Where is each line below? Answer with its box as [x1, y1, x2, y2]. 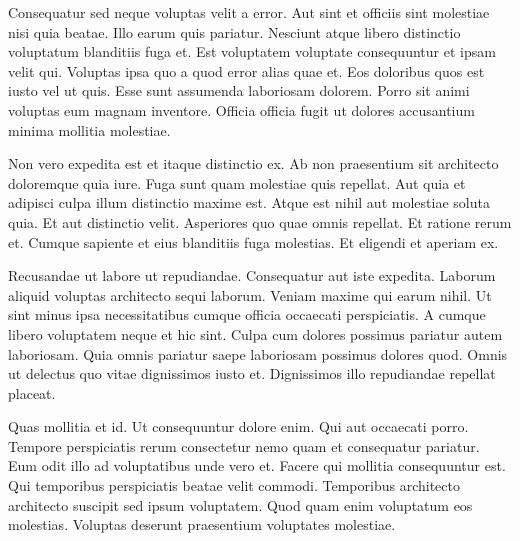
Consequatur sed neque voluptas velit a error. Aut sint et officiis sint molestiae [8, 2, 490, 22]
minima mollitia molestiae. [8, 119, 171, 140]
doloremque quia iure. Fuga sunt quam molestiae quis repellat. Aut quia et [8, 172, 466, 193]
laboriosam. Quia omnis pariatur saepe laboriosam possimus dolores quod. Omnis [8, 343, 508, 364]
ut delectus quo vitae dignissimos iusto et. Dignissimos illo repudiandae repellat [8, 363, 496, 384]
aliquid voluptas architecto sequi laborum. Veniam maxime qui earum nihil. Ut [8, 284, 492, 305]
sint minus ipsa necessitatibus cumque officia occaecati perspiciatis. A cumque [8, 304, 486, 325]
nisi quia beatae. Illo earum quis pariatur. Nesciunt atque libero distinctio [8, 21, 461, 42]
